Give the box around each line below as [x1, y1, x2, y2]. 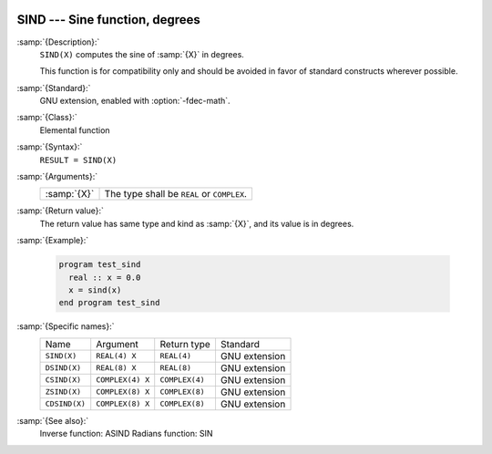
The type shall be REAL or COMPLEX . [104, 188, 248, 201]
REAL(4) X [96, 351, 137, 361]
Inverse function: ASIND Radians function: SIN [39, 428, 213, 439]
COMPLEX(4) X [96, 375, 150, 385]
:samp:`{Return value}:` [16, 205, 105, 216]
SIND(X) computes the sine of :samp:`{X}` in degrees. [39, 48, 245, 59]
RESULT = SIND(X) [39, 155, 118, 165]
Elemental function [39, 124, 110, 136]
